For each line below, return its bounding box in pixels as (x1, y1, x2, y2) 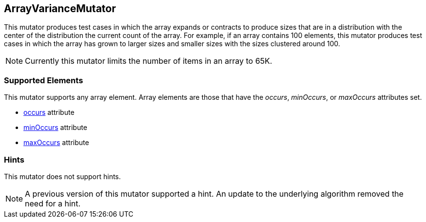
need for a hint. (25, 198, 81, 208)
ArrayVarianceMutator (4, 2, 116, 15)
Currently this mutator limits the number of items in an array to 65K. (25, 56, 272, 66)
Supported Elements (4, 75, 83, 85)
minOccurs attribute (23, 123, 87, 132)
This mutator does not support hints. (4, 172, 121, 181)
